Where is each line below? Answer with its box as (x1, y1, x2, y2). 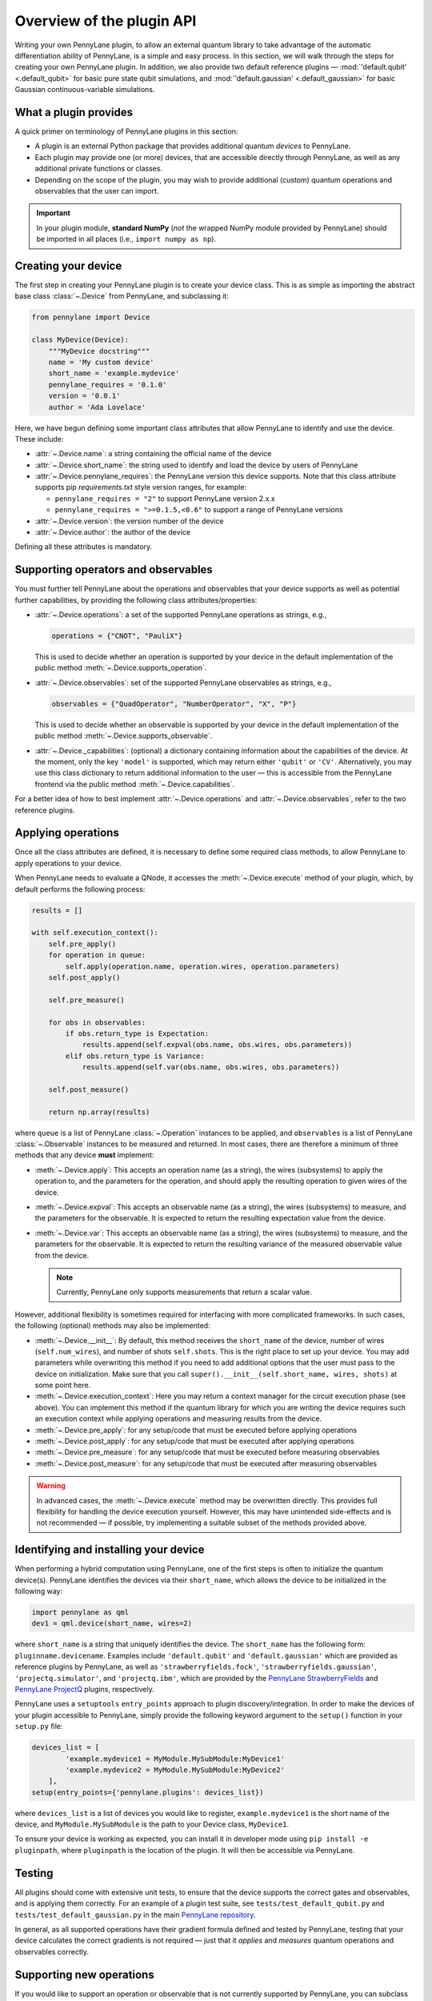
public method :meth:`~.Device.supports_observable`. (34, 731, 213, 740)
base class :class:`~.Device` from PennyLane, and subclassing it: (14, 291, 230, 301)
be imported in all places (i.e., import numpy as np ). (36, 235, 216, 244)
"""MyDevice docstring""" (48, 347, 150, 355)
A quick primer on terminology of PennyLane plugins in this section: (14, 126, 238, 136)
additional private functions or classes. (34, 164, 163, 174)
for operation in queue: (48, 951, 146, 960)
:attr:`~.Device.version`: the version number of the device (34, 516, 224, 526)
